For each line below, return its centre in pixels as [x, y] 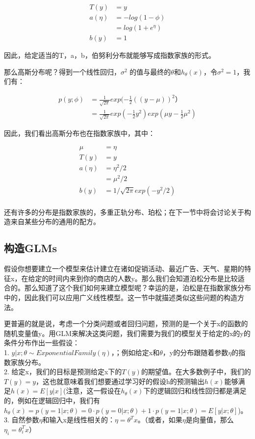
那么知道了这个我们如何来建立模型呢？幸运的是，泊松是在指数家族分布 [138, 288]
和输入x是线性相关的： [78, 420]
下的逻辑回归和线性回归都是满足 [195, 391]
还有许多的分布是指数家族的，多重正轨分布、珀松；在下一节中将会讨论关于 [124, 212]
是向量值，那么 [210, 420]
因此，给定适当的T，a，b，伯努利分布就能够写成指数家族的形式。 [110, 55]
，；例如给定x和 [135, 352]
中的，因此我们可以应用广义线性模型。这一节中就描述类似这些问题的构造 [121, 297]
